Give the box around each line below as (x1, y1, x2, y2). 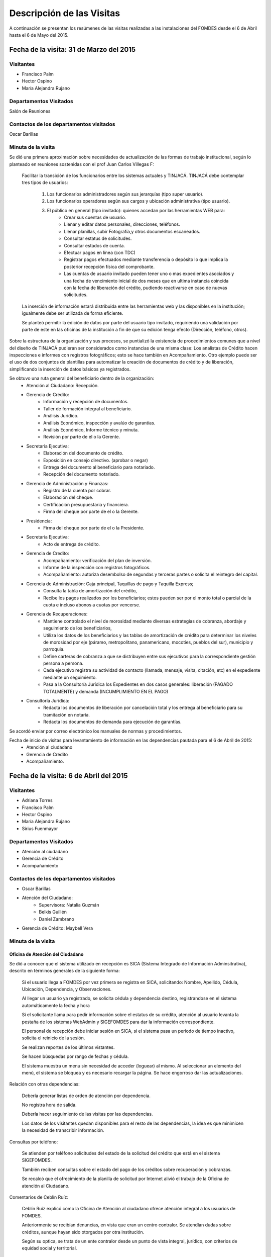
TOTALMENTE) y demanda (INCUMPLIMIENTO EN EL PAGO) (43, 688, 169, 694)
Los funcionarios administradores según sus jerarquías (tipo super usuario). (47, 191, 204, 197)
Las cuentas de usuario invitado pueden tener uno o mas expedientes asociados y (64, 271, 234, 277)
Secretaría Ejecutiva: (26, 534, 69, 540)
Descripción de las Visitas (9, 8, 120, 19)
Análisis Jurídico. (43, 413, 79, 419)
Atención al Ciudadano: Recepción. (26, 382, 99, 388)
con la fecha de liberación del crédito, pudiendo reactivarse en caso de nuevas (64, 285, 228, 291)
